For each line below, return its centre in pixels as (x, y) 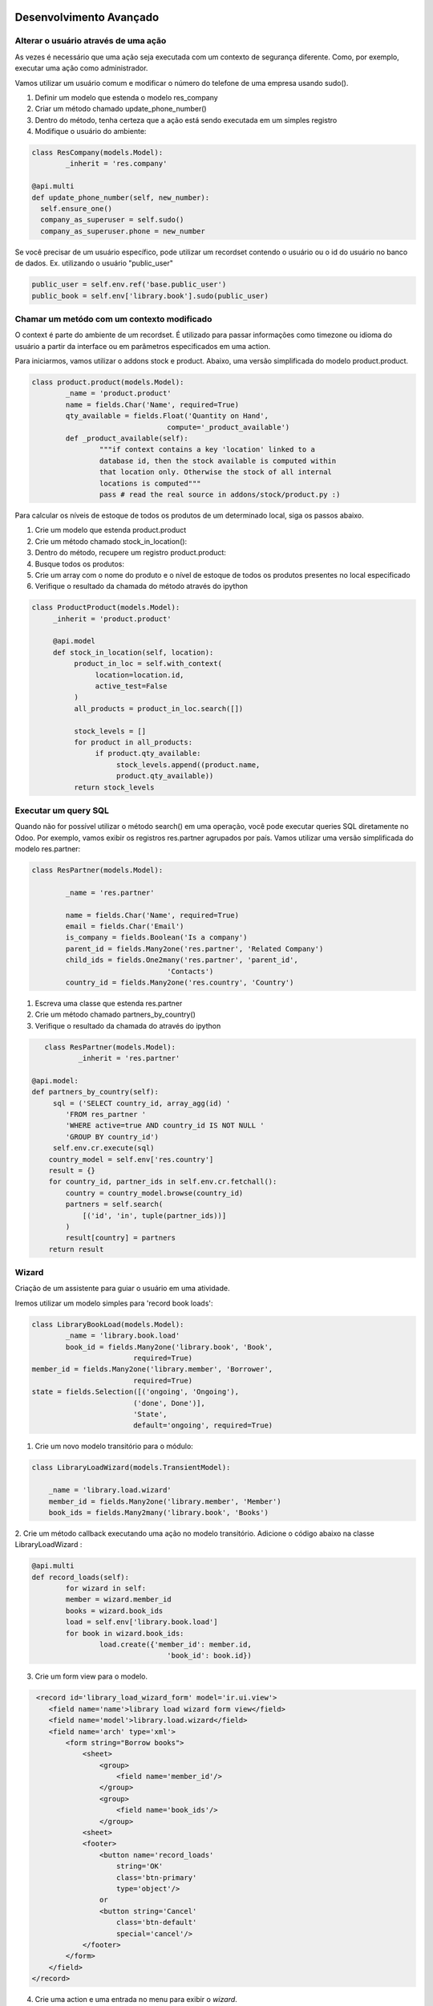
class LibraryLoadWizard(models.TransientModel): (131, 1468)
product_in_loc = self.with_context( (148, 664)
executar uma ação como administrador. (81, 68)
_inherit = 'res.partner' (129, 1058)
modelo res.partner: (48, 849)
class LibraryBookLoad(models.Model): (108, 1324)
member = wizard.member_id (118, 1600)
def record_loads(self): (81, 1577)
